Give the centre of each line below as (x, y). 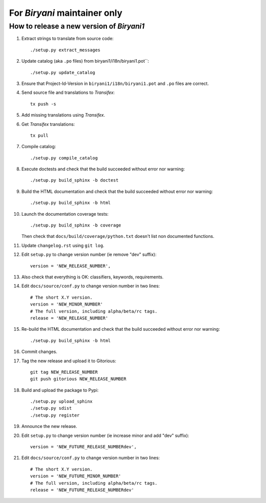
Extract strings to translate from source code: (67, 39)
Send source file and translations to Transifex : (68, 93)
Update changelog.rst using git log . (63, 245)
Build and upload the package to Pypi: (60, 390)
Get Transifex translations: (48, 124)
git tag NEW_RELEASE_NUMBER (64, 372)
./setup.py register (55, 415)
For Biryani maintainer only (66, 13)
